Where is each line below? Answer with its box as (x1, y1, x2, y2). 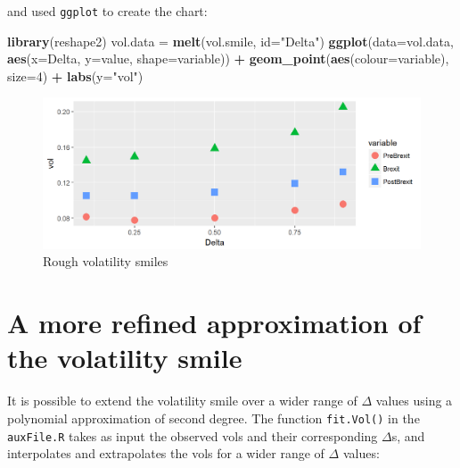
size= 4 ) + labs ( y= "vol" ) (7, 66, 144, 85)
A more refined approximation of (7, 305, 422, 341)
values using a (375, 391, 453, 410)
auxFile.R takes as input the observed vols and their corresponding (7, 426, 378, 445)
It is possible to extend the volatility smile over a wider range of (7, 391, 357, 410)
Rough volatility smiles (43, 252, 168, 271)
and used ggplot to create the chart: (7, 2, 208, 20)
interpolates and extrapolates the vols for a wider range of (7, 444, 324, 463)
